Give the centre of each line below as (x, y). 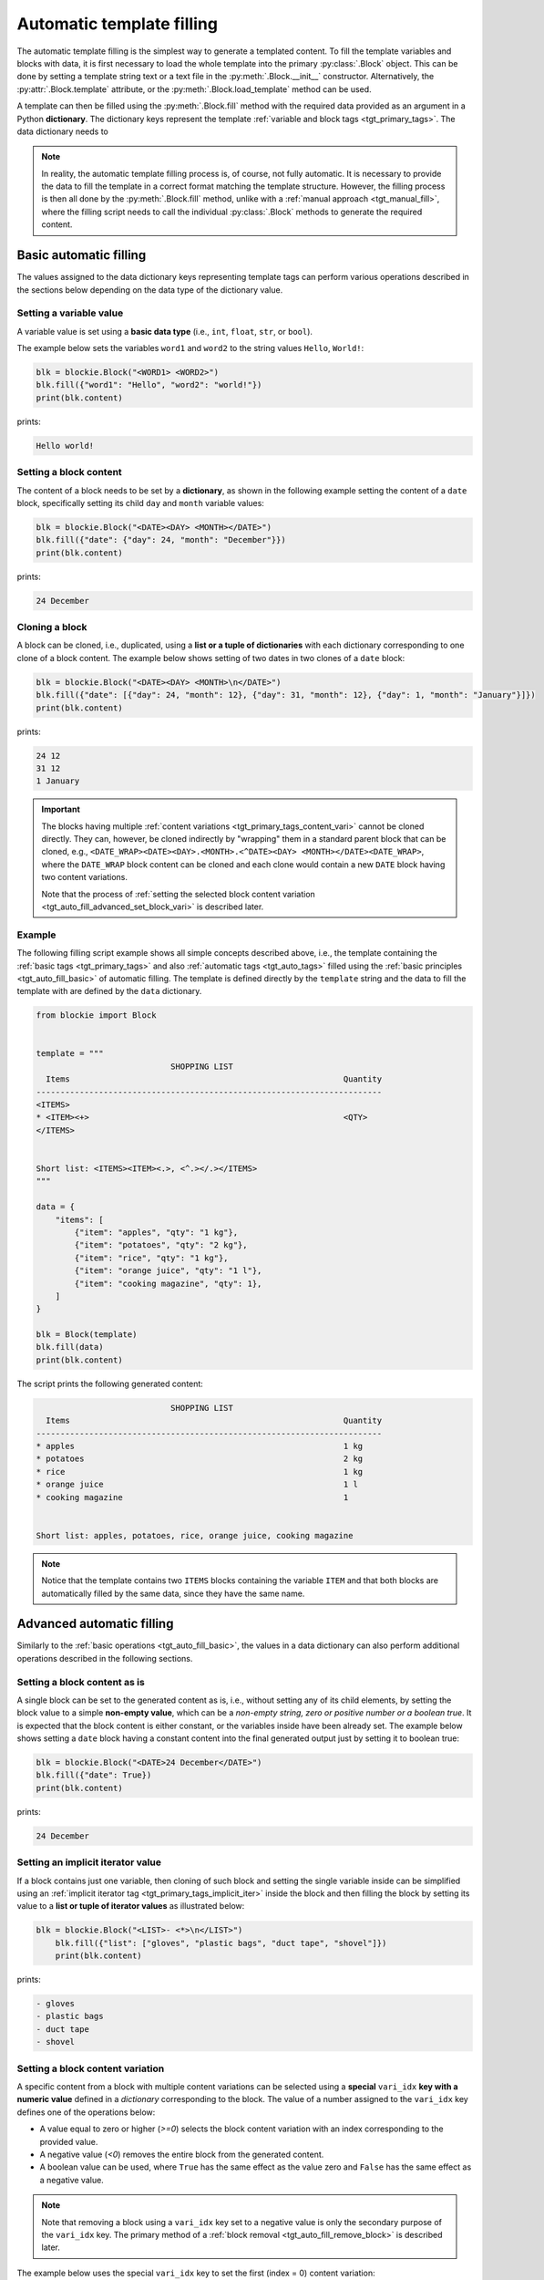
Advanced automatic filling (95, 1624)
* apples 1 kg (200, 1446)
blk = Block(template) (87, 1335)
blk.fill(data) (70, 1347)
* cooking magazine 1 (192, 1497)
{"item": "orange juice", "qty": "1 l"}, (168, 1271)
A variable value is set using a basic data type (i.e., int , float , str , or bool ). (165, 331)
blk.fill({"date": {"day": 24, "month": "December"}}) (161, 540)
